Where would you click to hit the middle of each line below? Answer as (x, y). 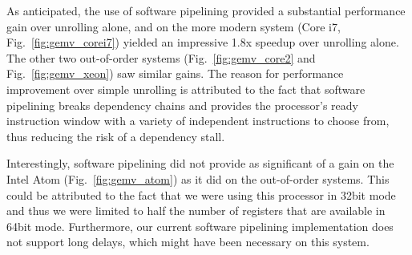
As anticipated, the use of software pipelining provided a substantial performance (206, 10)
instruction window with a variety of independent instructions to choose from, (198, 121)
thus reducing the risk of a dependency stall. (116, 136)
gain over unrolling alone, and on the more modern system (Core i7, (174, 26)
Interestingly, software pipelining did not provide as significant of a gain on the (200, 163)
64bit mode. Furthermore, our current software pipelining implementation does (200, 226)
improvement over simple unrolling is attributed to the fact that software (186, 89)
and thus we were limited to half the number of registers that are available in (196, 210)
